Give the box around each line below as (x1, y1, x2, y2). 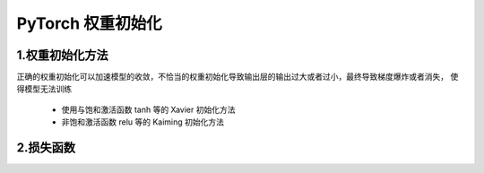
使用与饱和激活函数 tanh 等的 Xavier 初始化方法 (61, 104, 236, 115)
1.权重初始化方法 (16, 48, 109, 63)
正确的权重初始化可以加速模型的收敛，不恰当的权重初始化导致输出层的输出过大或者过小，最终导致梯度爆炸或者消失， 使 (16, 72, 459, 82)
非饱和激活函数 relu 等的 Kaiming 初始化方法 (61, 117, 224, 127)
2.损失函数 (16, 140, 76, 156)
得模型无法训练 (16, 83, 72, 94)
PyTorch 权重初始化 (16, 13, 162, 33)
